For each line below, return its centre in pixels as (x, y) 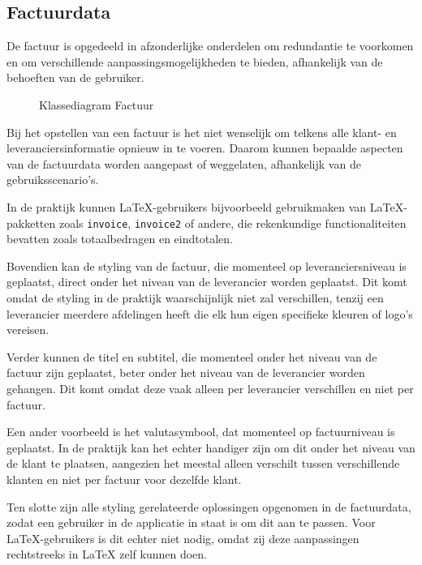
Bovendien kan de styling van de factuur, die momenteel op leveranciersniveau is (207, 265)
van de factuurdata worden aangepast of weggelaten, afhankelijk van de (184, 163)
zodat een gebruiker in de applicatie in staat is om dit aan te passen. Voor (191, 522)
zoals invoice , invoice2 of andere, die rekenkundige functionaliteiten (233, 223)
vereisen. (28, 330)
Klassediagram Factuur (97, 104)
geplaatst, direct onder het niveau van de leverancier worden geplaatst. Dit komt (207, 282)
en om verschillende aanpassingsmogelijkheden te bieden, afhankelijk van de (195, 61)
